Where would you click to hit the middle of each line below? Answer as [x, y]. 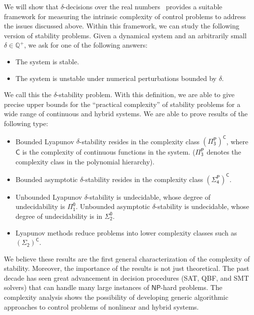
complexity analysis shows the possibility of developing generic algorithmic [116, 297]
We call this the [28, 94]
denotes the [224, 152]
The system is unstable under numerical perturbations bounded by [116, 78]
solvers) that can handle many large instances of [77, 287]
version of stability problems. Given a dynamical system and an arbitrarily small [125, 35]
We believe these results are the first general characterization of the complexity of [127, 258]
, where [237, 141]
